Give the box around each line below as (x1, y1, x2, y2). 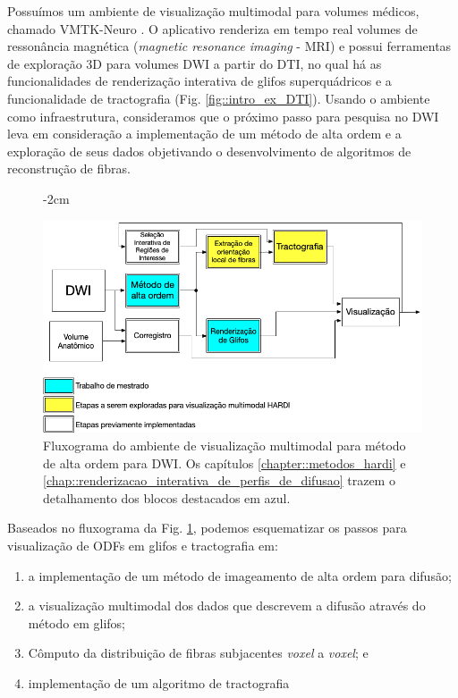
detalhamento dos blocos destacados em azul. (43, 488, 291, 507)
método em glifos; (28, 613, 125, 632)
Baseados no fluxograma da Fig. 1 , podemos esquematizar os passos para (7, 518, 407, 537)
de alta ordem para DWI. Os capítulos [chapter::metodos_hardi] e (43, 453, 406, 472)
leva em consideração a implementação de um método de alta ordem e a (7, 124, 402, 143)
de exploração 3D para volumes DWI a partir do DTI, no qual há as (7, 54, 382, 72)
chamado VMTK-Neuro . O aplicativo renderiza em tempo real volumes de (7, 19, 418, 38)
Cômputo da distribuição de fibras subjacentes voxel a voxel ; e (28, 643, 369, 662)
